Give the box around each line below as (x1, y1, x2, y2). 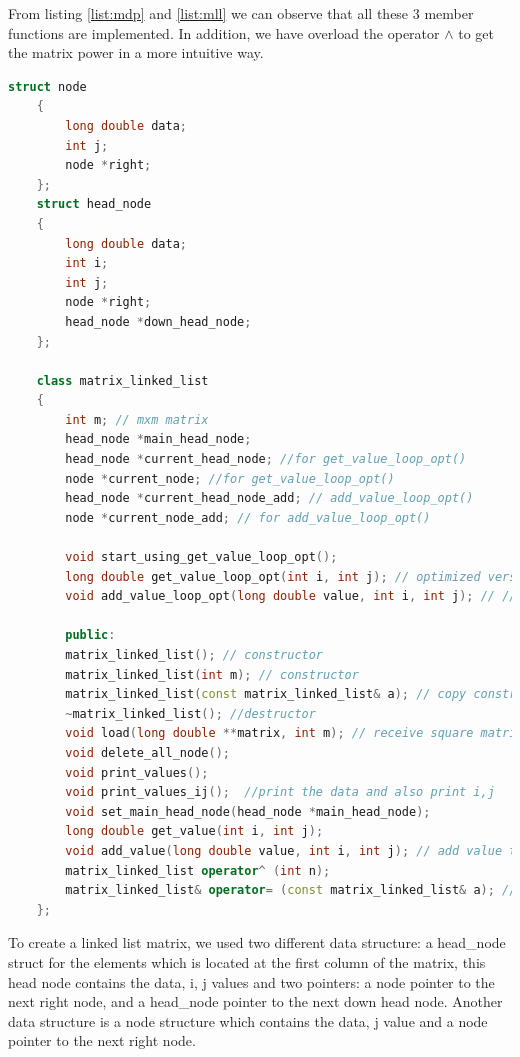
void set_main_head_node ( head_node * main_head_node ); (65, 804, 431, 819)
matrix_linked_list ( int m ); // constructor (65, 667, 359, 682)
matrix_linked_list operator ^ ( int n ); (65, 863, 331, 878)
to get (458, 22, 494, 43)
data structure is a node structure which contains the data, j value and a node (8, 1010, 488, 1031)
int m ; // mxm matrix (65, 412, 209, 427)
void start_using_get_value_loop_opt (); (65, 550, 338, 565)
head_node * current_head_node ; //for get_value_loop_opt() (65, 452, 467, 467)
